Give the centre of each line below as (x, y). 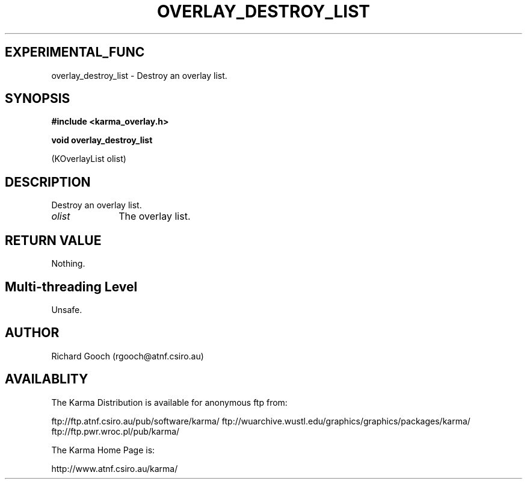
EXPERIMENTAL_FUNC (75, 52)
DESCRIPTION (48, 182)
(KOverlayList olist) (89, 159)
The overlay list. (155, 216)
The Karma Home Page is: (103, 450)
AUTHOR (32, 333)
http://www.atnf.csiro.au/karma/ (115, 468)
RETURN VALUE (53, 240)
